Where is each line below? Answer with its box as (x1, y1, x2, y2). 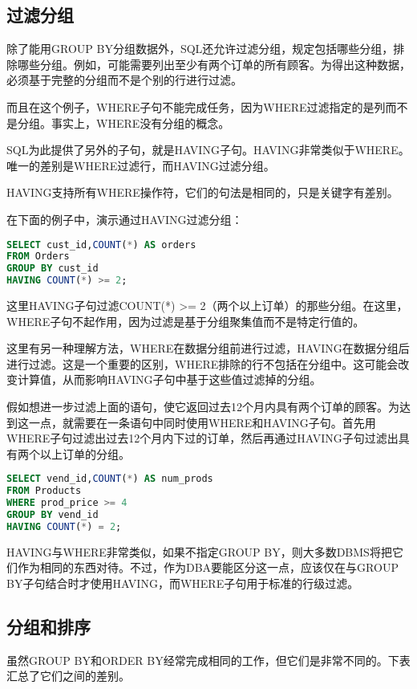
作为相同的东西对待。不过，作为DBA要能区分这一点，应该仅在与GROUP (17, 559, 399, 576)
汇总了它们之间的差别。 (6, 667, 130, 684)
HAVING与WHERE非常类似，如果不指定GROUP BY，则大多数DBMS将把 (6, 543, 392, 560)
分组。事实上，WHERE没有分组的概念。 (17, 114, 230, 131)
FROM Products (6, 485, 82, 497)
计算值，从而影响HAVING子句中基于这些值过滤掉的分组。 (17, 371, 322, 388)
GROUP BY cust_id (6, 263, 99, 275)
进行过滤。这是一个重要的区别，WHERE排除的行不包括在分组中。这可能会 (6, 355, 399, 372)
